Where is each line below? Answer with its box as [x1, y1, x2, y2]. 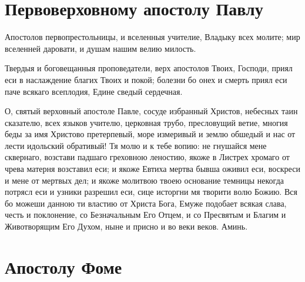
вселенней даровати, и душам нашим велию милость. [5, 42, 196, 54]
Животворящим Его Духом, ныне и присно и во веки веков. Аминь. [5, 220, 248, 233]
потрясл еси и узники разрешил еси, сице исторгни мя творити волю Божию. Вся [5, 185, 297, 198]
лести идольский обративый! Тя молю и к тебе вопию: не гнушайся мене [5, 139, 267, 151]
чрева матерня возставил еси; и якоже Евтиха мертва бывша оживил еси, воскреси [5, 162, 300, 175]
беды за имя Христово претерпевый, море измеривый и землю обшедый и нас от [5, 128, 296, 140]
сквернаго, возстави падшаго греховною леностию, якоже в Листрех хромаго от [5, 151, 290, 163]
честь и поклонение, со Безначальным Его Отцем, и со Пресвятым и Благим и [5, 208, 286, 221]
